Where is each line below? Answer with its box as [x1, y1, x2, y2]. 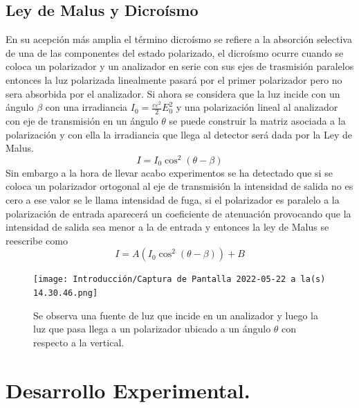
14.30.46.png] [33, 288, 98, 299]
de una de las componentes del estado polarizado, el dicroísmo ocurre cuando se [6, 45, 344, 60]
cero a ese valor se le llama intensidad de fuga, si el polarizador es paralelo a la [6, 193, 340, 207]
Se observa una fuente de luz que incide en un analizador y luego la [33, 308, 318, 322]
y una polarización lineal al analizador [176, 100, 338, 114]
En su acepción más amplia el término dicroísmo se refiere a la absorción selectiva [6, 32, 352, 46]
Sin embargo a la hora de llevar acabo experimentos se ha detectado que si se [6, 165, 333, 179]
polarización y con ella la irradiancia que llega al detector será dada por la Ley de [6, 127, 353, 141]
